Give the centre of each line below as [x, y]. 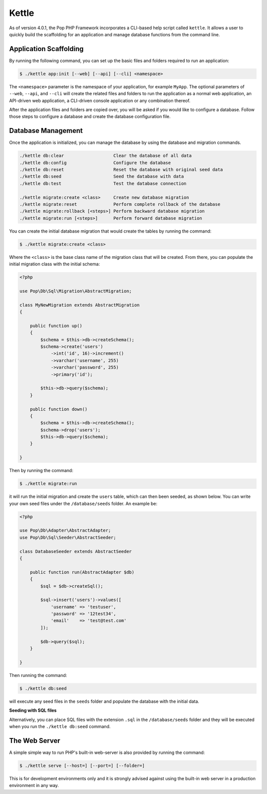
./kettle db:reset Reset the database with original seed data [121, 170]
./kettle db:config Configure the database [95, 163]
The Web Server [35, 741]
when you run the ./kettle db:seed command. [60, 726]
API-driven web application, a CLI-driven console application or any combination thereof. [100, 100]
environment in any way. [34, 786]
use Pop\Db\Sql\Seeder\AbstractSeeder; [68, 537]
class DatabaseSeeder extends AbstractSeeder [76, 551]
